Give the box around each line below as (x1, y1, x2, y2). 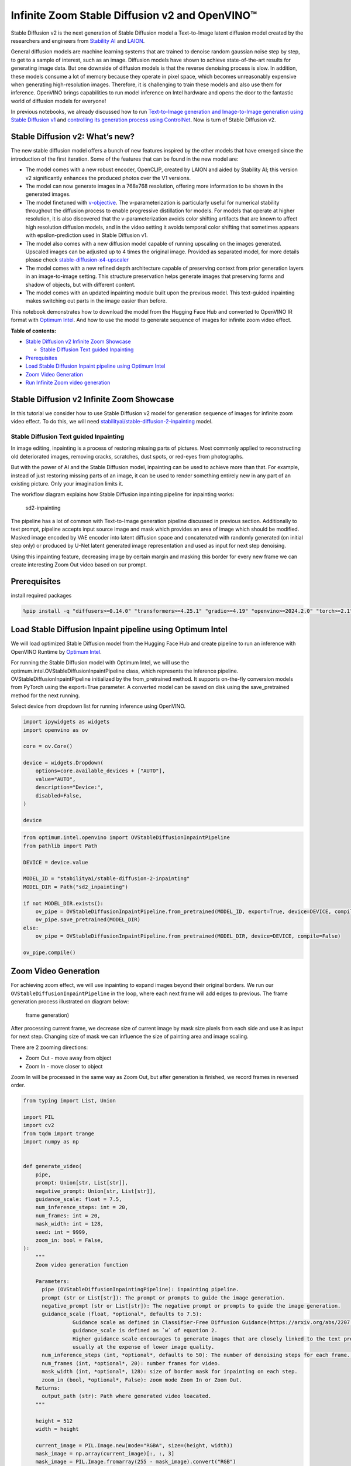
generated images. (25, 191, 71, 198)
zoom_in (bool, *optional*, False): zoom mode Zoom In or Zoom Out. (42, 1376, 243, 1383)
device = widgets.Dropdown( (23, 759, 104, 766)
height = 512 (35, 1417, 73, 1424)
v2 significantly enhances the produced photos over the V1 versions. (25, 174, 191, 181)
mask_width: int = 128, (35, 1220, 104, 1227)
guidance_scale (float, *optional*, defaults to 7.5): (42, 1311, 202, 1318)
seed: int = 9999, (35, 1229, 88, 1236)
